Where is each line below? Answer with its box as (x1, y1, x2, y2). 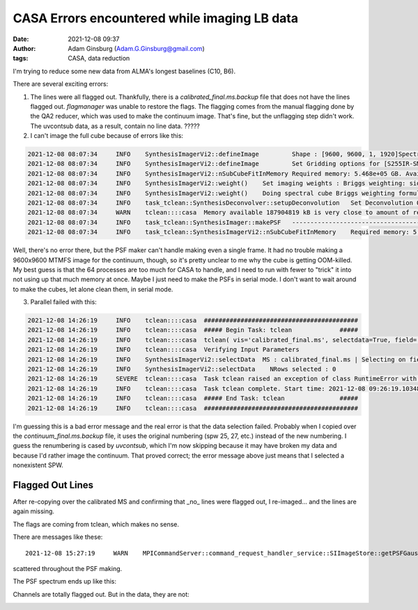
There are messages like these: (13, 533, 103, 541)
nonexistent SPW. (13, 461, 64, 469)
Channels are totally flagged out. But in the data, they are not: (13, 590, 189, 598)
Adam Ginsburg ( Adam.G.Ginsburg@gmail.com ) (68, 44, 205, 52)
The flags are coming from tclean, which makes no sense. (13, 519, 179, 529)
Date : (13, 35, 29, 43)
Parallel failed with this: (30, 298, 97, 306)
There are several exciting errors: (13, 80, 109, 88)
